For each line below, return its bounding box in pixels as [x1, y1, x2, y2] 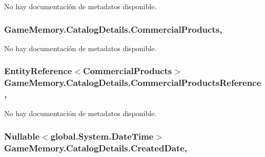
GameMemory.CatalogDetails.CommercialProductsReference [4, 76, 261, 89]
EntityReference [4, 64, 72, 77]
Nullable [4, 129, 40, 142]
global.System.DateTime [50, 129, 154, 142]
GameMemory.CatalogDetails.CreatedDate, [4, 141, 188, 154]
